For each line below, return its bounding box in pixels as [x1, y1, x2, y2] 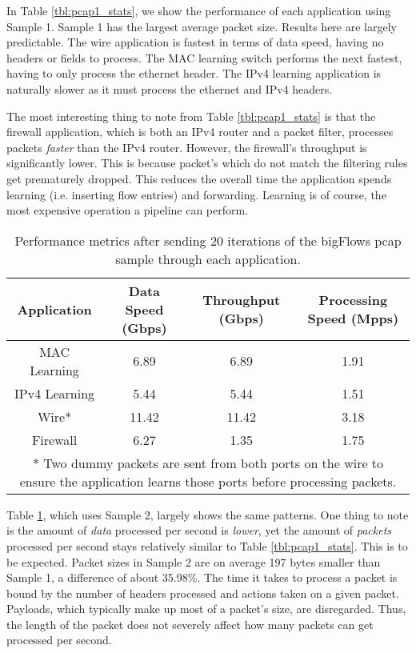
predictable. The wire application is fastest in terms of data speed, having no [6, 34, 384, 50]
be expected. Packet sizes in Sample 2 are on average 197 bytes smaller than [6, 553, 381, 570]
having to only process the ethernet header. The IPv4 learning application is [6, 65, 382, 82]
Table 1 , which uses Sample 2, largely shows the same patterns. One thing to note [6, 506, 409, 523]
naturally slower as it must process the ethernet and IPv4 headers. [6, 80, 333, 97]
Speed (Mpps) [307, 309, 399, 328]
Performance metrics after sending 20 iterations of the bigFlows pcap [14, 230, 402, 250]
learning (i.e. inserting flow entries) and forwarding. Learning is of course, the [6, 186, 386, 202]
